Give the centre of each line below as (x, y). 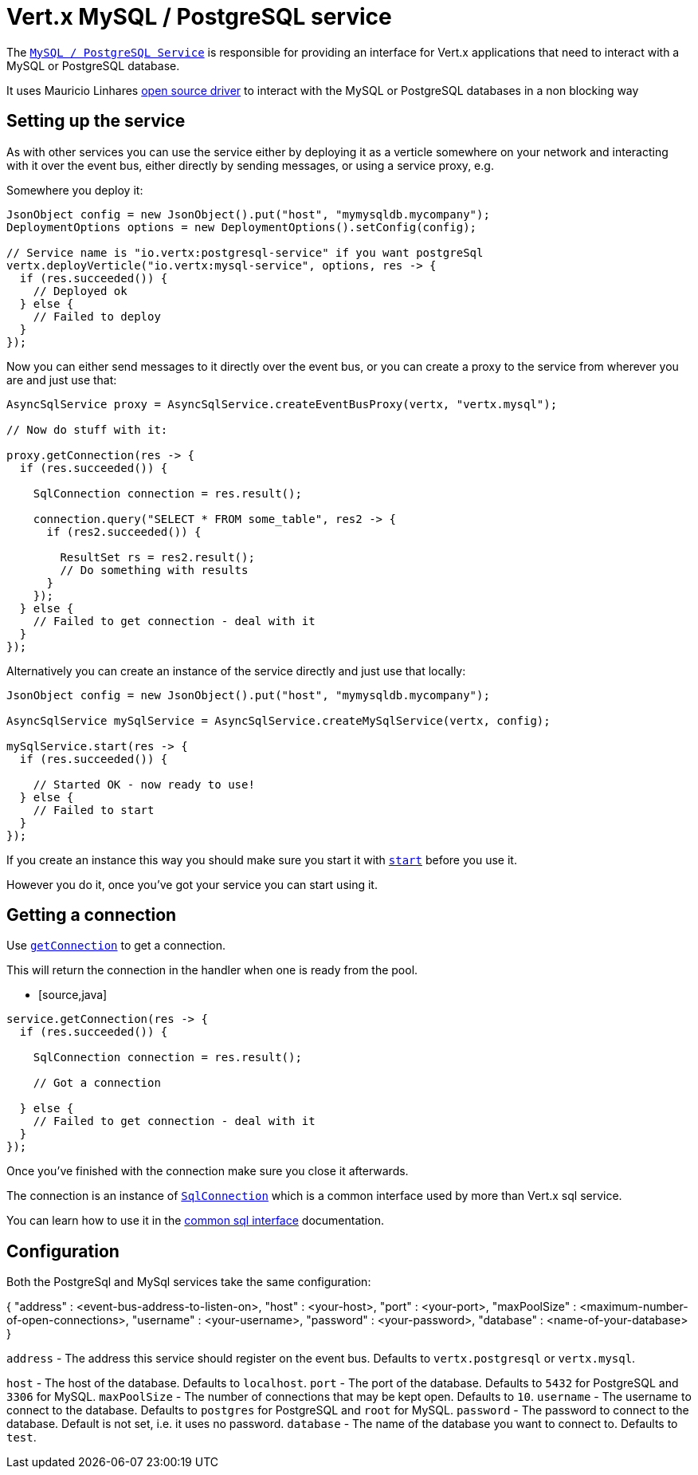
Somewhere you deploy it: (75, 190)
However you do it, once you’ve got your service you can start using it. (192, 884)
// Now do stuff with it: (87, 429)
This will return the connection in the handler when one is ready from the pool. (212, 970)
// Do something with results (154, 570)
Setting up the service (96, 121)
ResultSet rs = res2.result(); (157, 557)
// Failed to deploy (97, 316)
